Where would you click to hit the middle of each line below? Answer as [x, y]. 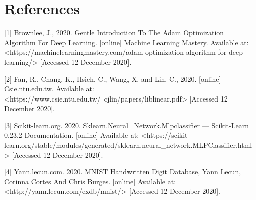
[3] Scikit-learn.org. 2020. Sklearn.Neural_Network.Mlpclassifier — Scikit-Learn [126, 125]
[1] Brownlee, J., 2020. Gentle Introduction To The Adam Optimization [114, 32]
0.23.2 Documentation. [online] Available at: [72, 135]
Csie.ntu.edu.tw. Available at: [49, 89]
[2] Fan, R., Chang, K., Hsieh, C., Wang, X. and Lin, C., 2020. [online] [113, 79]
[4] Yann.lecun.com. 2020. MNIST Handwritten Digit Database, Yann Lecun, [123, 172]
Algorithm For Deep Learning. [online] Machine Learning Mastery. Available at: [126, 42]
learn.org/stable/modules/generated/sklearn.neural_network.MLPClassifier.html [128, 145]
